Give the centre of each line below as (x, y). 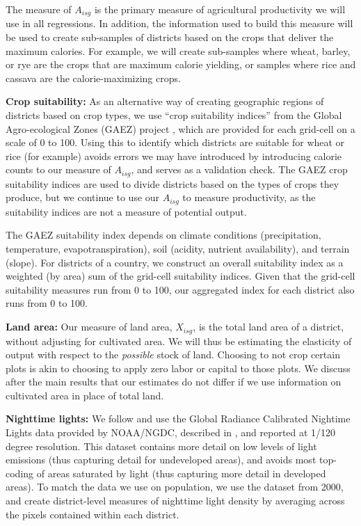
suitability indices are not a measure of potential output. (126, 211)
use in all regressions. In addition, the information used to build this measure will (179, 23)
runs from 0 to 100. (47, 303)
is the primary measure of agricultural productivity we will (220, 9)
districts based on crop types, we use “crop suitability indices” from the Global (174, 115)
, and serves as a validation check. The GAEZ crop (239, 169)
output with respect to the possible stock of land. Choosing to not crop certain (173, 354)
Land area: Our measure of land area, (89, 327)
